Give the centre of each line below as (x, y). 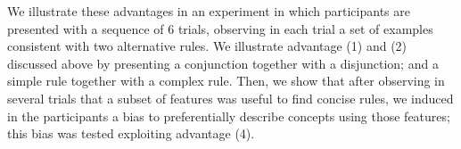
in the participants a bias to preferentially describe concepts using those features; (229, 116)
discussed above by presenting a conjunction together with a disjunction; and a (223, 63)
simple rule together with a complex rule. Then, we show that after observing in (226, 81)
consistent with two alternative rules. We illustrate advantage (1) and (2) (207, 46)
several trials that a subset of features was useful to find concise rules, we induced (230, 98)
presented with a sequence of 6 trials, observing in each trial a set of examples (220, 28)
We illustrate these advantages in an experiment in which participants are (209, 11)
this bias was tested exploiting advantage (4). (131, 133)
